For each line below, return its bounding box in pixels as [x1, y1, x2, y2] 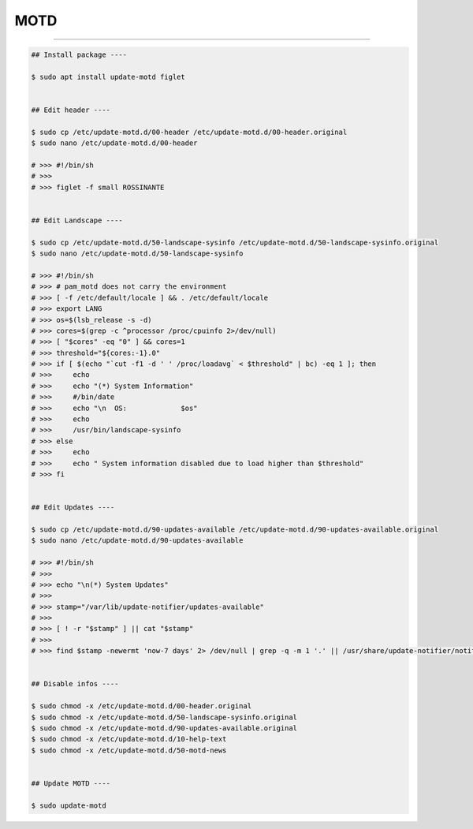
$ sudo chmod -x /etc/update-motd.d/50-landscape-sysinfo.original [31, 712, 298, 722]
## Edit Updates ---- [31, 503, 115, 512]
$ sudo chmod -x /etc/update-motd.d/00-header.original [31, 702, 252, 711]
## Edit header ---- [31, 106, 110, 114]
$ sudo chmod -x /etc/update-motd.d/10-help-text [31, 734, 227, 744]
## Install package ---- [31, 50, 128, 59]
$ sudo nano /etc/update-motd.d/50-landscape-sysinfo [31, 249, 244, 258]
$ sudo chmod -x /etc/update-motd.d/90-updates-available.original [31, 723, 298, 733]
